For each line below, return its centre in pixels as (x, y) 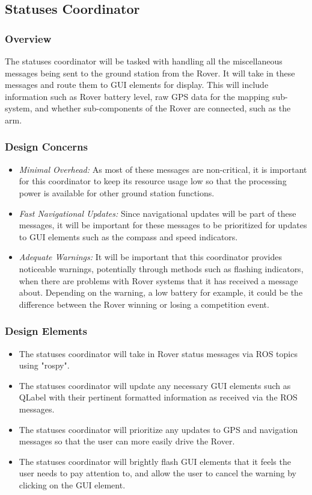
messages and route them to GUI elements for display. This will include (137, 85)
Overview (28, 38)
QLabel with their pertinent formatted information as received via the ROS (158, 397)
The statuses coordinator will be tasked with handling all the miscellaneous (144, 61)
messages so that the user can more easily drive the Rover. (127, 441)
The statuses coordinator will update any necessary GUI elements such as (155, 385)
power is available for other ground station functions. (117, 192)
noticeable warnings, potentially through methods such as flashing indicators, (161, 268)
